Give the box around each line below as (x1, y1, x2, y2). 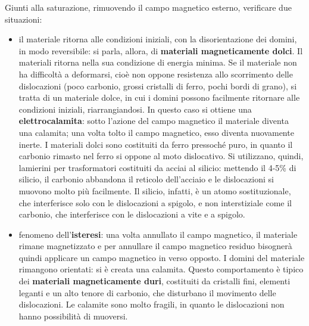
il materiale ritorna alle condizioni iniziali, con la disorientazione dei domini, (18, 33, 297, 45)
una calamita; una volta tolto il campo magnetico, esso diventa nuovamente (18, 126, 294, 138)
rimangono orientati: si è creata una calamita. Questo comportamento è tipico (18, 263, 304, 275)
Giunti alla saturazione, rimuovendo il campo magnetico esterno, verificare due (5, 1, 292, 13)
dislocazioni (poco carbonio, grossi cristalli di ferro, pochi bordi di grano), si (18, 79, 297, 92)
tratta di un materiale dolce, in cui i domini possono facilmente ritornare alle (18, 91, 300, 104)
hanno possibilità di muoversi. (18, 309, 128, 322)
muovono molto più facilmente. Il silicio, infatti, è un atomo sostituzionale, (18, 184, 291, 197)
